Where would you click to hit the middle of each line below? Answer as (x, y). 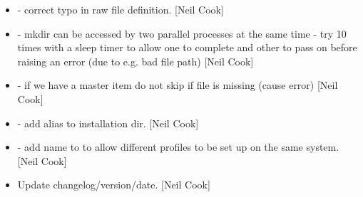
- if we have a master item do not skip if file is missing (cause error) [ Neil (178, 85)
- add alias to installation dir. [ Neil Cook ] (108, 123)
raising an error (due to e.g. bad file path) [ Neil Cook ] (136, 61)
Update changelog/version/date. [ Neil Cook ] (114, 185)
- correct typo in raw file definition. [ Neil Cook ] (121, 9)
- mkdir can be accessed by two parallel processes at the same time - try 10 (182, 33)
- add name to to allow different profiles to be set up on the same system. (178, 147)
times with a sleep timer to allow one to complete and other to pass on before (187, 47)
